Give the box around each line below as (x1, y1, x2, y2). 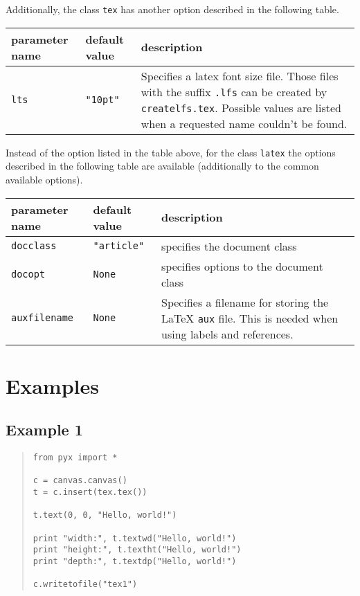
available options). (6, 172, 83, 186)
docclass (11, 240, 57, 251)
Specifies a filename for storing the (161, 294, 329, 310)
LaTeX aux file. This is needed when (161, 309, 339, 326)
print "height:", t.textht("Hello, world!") (33, 545, 242, 555)
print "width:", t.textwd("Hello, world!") (33, 533, 237, 543)
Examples (6, 371, 99, 399)
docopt (11, 268, 46, 280)
